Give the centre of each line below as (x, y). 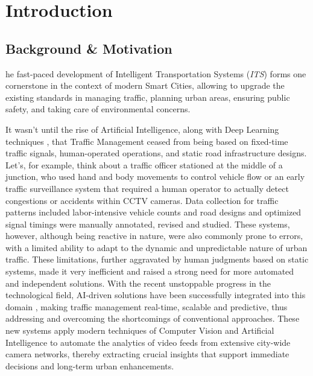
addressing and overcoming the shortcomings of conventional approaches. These (153, 318)
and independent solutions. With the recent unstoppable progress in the (138, 283)
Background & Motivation (89, 48)
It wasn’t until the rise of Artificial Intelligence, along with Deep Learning (142, 129)
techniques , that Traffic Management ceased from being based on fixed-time (147, 141)
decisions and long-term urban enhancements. (90, 365)
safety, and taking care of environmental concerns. (98, 109)
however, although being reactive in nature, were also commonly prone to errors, (154, 236)
